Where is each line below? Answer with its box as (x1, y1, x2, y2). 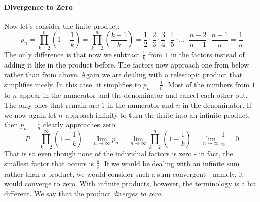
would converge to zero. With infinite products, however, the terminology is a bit (4, 178, 256, 189)
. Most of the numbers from (164, 79, 250, 89)
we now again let (4, 109, 56, 120)
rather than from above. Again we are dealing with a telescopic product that (4, 69, 243, 80)
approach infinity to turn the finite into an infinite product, (65, 109, 250, 120)
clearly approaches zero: (43, 119, 117, 130)
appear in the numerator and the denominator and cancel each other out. (19, 89, 248, 100)
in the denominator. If (182, 99, 252, 110)
